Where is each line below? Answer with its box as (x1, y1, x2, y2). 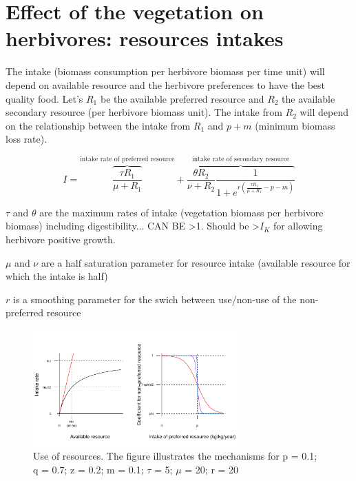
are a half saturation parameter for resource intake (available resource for (41, 255, 350, 269)
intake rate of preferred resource (80, 156, 175, 163)
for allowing (273, 218, 323, 233)
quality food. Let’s (6, 91, 83, 105)
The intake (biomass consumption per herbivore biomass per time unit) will (6, 64, 325, 79)
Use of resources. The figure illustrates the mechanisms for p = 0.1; (33, 449, 317, 463)
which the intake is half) (6, 269, 108, 283)
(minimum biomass (255, 118, 335, 132)
